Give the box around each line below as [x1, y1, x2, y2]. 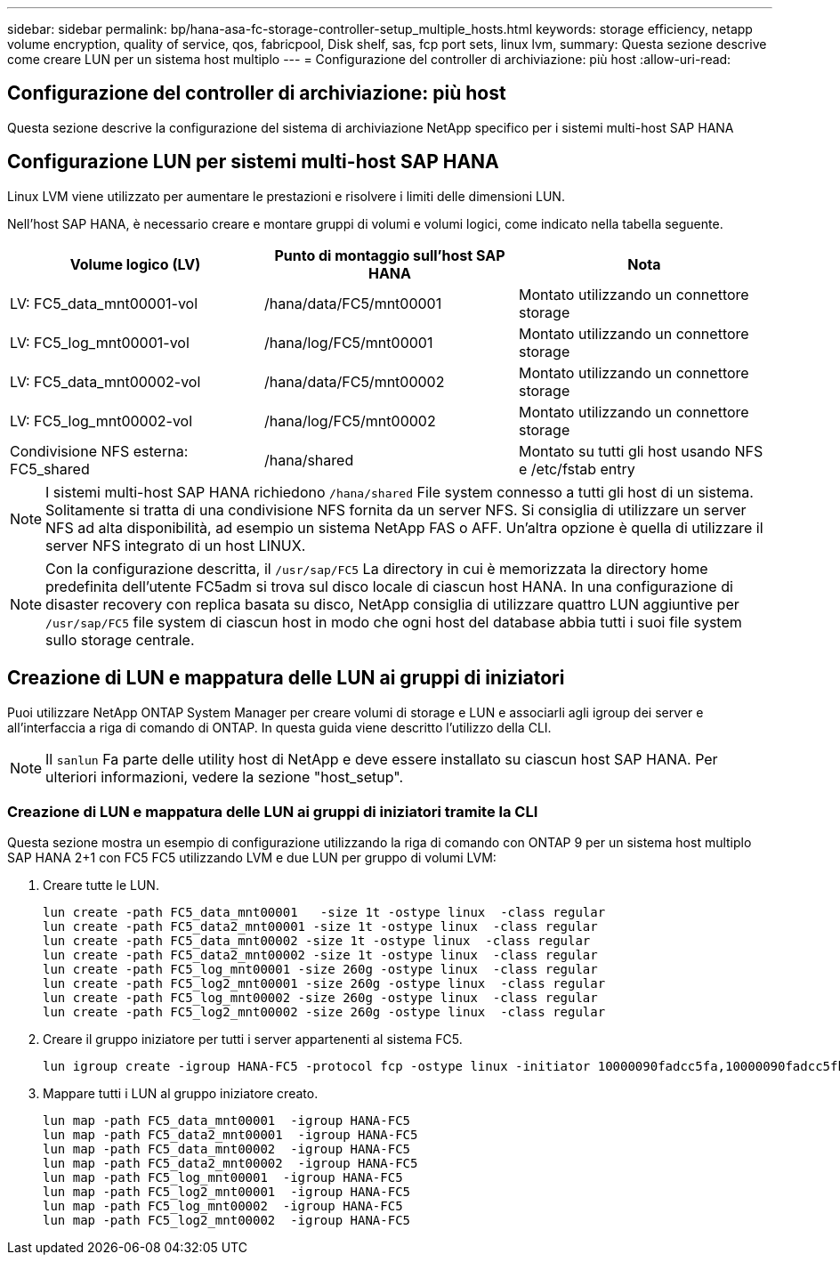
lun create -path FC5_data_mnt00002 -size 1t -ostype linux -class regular [43, 934, 591, 949]
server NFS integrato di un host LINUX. [45, 536, 306, 554]
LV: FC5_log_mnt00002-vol [10, 411, 193, 430]
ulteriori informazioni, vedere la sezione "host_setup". [45, 767, 404, 786]
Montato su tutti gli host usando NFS [518, 441, 763, 460]
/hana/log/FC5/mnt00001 [263, 333, 433, 352]
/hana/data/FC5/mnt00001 [263, 294, 442, 312]
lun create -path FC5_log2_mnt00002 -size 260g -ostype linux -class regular [43, 1005, 606, 1020]
